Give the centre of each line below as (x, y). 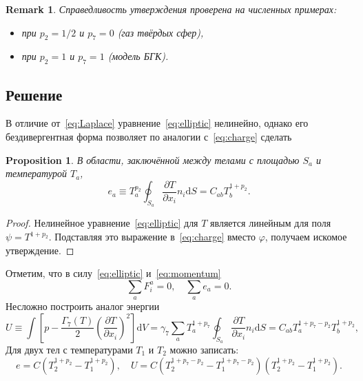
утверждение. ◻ (40, 250)
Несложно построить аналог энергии (83, 306)
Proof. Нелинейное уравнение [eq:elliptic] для (102, 223)
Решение (34, 94)
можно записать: (204, 349)
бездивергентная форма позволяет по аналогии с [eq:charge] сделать (149, 136)
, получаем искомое (306, 237)
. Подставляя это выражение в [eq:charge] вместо (152, 237)
